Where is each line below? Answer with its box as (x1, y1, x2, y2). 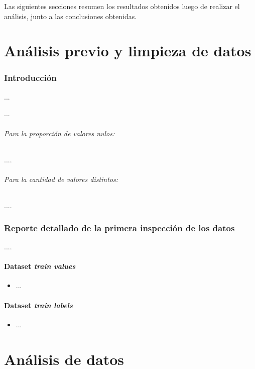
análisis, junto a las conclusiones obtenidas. (4, 11, 137, 21)
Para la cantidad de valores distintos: (4, 173, 118, 184)
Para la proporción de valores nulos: (4, 128, 115, 138)
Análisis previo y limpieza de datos (4, 40, 251, 61)
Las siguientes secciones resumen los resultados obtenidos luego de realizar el (4, 1, 240, 11)
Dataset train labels (4, 300, 73, 310)
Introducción (4, 71, 57, 84)
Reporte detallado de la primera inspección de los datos (4, 221, 235, 234)
